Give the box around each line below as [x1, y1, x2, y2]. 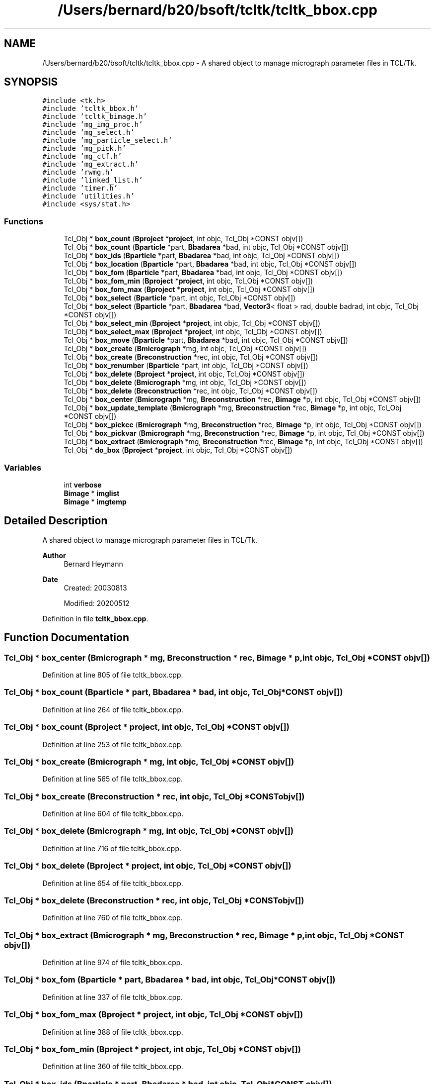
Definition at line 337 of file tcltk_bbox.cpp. [42, 992, 183, 1001]
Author [42, 551, 66, 560]
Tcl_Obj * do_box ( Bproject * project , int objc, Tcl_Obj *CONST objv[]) [64, 446, 292, 455]
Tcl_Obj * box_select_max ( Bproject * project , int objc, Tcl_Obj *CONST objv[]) [64, 327, 322, 336]
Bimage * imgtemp [64, 497, 127, 506]
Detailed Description [4, 514, 108, 527]
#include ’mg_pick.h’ [42, 144, 126, 153]
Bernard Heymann [64, 559, 123, 568]
